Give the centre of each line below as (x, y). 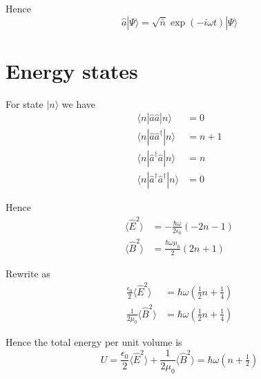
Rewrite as (28, 273)
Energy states (72, 70)
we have (79, 103)
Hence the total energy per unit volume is (94, 342)
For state (25, 103)
